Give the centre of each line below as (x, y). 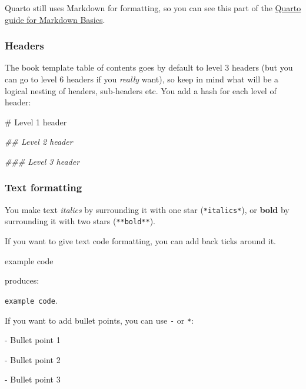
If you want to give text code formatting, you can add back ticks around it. (140, 241)
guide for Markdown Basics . (55, 19)
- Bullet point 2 (33, 359)
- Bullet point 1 (33, 340)
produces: (22, 280)
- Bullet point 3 (33, 379)
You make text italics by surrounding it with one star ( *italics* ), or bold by (147, 209)
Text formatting (44, 187)
